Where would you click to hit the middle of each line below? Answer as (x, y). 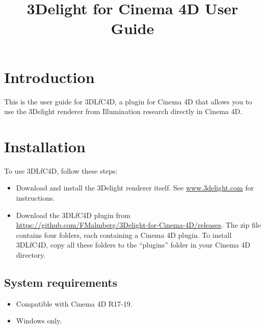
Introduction (49, 77)
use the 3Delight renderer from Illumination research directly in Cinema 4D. (123, 111)
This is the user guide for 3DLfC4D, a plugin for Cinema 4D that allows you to (128, 101)
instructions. (35, 198)
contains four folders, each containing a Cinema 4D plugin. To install (124, 235)
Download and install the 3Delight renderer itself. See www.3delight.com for (135, 188)
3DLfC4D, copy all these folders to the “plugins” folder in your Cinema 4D (133, 245)
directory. (31, 254)
